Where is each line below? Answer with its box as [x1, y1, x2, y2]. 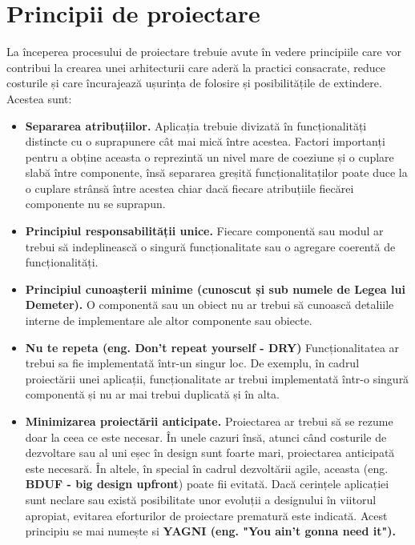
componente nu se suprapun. [25, 195, 166, 212]
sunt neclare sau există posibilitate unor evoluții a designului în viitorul [25, 491, 377, 507]
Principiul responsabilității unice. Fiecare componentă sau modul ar [25, 222, 384, 239]
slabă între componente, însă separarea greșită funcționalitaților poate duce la [25, 164, 408, 181]
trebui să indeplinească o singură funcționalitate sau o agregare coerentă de [25, 238, 396, 254]
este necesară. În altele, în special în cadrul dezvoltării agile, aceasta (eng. [25, 459, 389, 476]
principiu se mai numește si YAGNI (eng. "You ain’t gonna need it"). [25, 523, 396, 539]
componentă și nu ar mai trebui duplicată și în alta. [25, 386, 280, 403]
